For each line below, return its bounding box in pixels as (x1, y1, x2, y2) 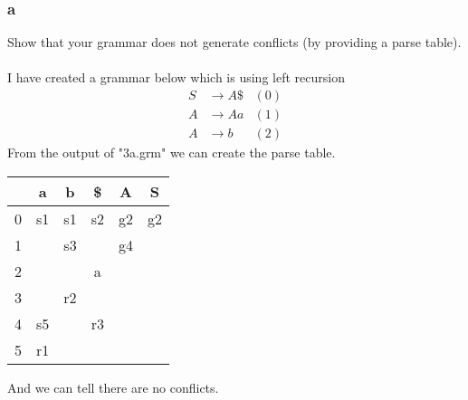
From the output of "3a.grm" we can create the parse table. (7, 143, 336, 162)
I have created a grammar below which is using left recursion (7, 68, 345, 87)
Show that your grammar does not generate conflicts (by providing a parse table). (7, 33, 462, 52)
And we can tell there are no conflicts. (7, 377, 219, 396)
